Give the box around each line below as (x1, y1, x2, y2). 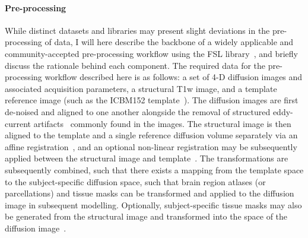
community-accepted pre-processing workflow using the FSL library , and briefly (5, 47, 298, 59)
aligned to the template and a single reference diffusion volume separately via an (5, 129, 298, 141)
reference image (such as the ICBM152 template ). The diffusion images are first (5, 94, 299, 106)
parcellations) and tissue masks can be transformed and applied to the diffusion (5, 187, 294, 199)
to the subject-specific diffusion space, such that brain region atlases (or (5, 175, 266, 188)
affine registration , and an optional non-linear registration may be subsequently (5, 140, 297, 153)
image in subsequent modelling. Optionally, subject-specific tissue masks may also (5, 198, 302, 211)
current (5, 117, 31, 129)
